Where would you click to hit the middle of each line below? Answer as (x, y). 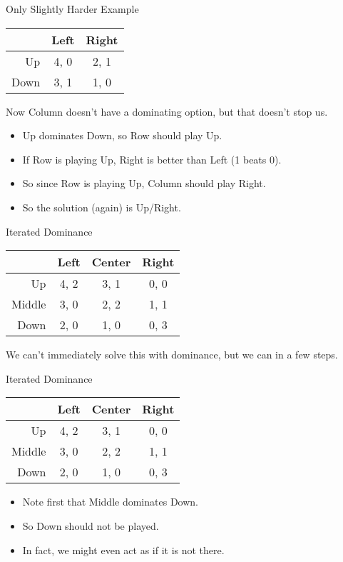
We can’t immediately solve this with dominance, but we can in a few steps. (172, 355)
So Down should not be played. (91, 525)
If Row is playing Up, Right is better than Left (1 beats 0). (152, 159)
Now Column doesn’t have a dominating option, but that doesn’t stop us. (167, 111)
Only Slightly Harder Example (72, 9)
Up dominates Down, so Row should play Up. (122, 135)
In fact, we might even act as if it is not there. (123, 550)
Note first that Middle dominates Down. (110, 502)
